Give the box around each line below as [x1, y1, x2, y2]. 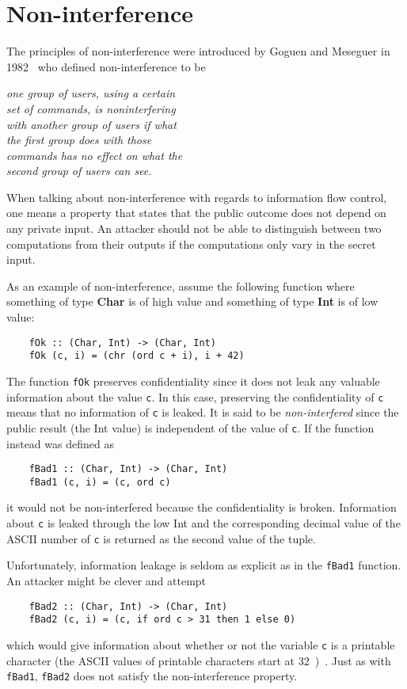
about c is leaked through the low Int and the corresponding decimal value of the [6, 515, 401, 531]
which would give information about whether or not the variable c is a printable [6, 636, 395, 653]
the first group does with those [6, 131, 152, 148]
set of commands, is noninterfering [6, 100, 176, 116]
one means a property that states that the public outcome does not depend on [6, 204, 386, 221]
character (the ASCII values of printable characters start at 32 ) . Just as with [6, 652, 391, 668]
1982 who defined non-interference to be [6, 58, 206, 74]
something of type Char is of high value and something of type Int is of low [6, 293, 378, 310]
